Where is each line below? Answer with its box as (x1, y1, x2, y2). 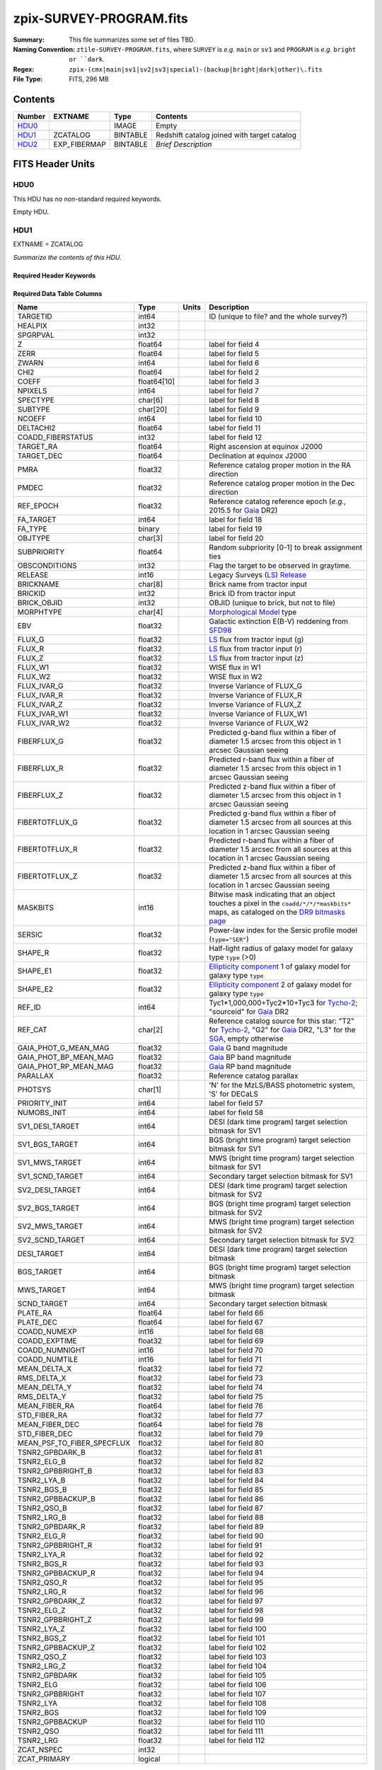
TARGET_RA (17, 442, 58, 452)
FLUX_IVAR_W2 (17, 719, 70, 729)
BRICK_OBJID (17, 598, 63, 608)
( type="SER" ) (209, 935, 249, 944)
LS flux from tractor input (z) (209, 653, 304, 663)
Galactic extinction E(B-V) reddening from (209, 617, 349, 627)
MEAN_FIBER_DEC (17, 1420, 80, 1429)
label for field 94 (209, 1568, 265, 1578)
